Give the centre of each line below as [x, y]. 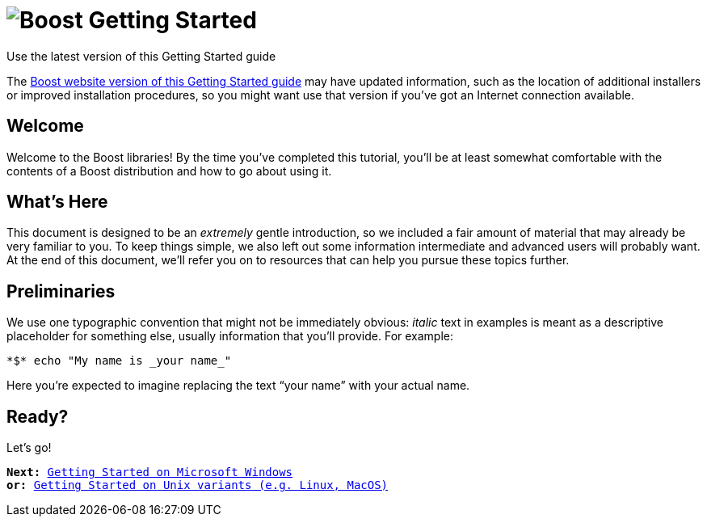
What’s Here [57, 202]
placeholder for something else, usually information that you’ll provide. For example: [230, 336]
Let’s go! [29, 448]
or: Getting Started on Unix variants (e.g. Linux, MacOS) [198, 485]
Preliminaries [61, 291]
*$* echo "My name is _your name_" [119, 361]
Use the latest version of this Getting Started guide [141, 56]
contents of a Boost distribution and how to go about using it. [169, 171]
